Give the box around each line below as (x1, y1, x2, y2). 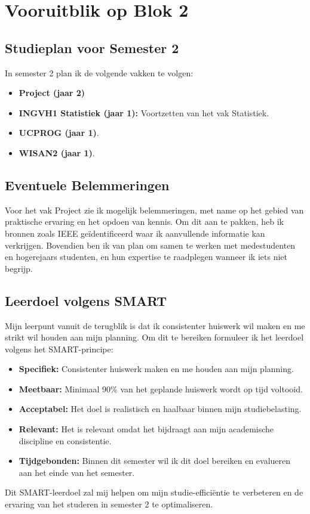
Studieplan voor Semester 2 (5, 38, 179, 57)
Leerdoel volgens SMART (5, 291, 167, 309)
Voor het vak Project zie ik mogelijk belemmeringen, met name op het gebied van (5, 203, 304, 216)
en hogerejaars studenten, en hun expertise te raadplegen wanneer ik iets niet (5, 250, 287, 263)
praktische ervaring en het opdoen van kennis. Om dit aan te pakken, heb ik (5, 215, 284, 228)
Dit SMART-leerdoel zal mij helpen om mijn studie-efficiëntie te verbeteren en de (5, 486, 303, 498)
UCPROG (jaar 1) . (19, 126, 99, 139)
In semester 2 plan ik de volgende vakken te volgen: (5, 66, 194, 79)
